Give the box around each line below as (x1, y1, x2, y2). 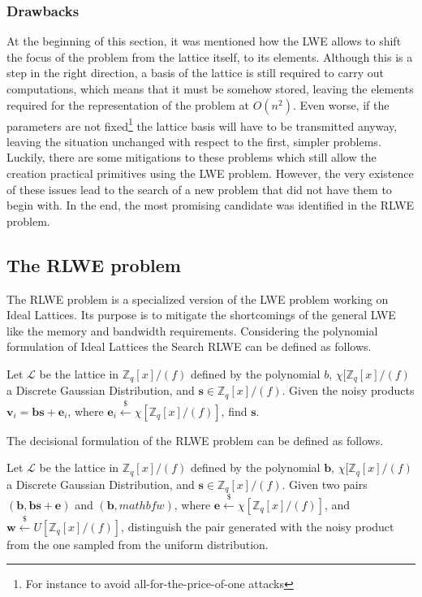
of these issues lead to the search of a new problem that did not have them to (6, 180, 392, 197)
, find (221, 402, 248, 419)
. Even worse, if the (292, 96, 390, 113)
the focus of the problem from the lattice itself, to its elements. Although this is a (6, 48, 413, 65)
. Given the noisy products (282, 382, 415, 399)
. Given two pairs (282, 475, 368, 492)
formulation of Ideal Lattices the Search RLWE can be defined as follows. (6, 338, 372, 355)
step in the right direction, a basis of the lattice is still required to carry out (6, 64, 384, 81)
